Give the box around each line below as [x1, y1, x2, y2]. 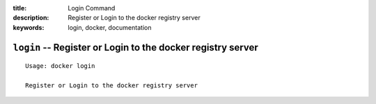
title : [13, 4, 27, 12]
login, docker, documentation [68, 23, 152, 31]
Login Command [68, 4, 116, 12]
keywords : [13, 23, 45, 31]
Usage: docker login [25, 62, 95, 70]
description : [13, 14, 49, 22]
